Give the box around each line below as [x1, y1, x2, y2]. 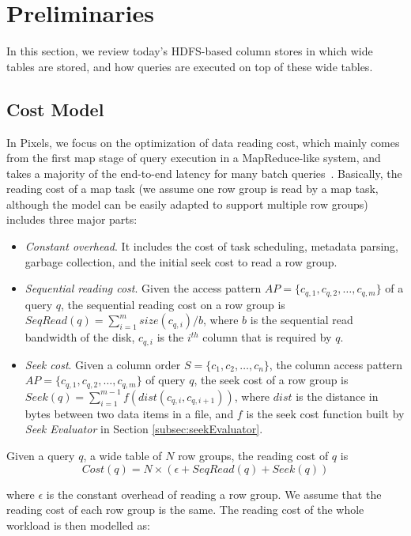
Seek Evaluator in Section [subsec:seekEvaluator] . [25, 421, 263, 437]
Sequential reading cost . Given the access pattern [25, 280, 262, 296]
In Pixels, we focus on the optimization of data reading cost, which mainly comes [6, 134, 400, 150]
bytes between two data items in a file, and [25, 405, 234, 421]
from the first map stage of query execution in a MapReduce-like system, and [6, 149, 381, 166]
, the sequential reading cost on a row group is [60, 296, 285, 312]
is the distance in [296, 387, 379, 404]
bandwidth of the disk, [25, 329, 135, 345]
